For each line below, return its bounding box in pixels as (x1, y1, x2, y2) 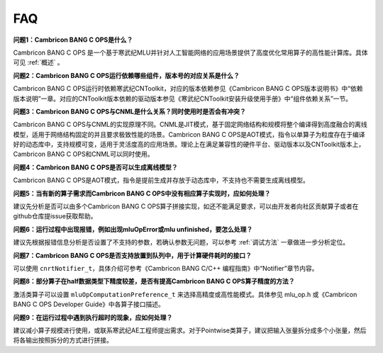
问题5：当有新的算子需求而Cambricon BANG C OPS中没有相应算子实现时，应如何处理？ (13, 189, 271, 198)
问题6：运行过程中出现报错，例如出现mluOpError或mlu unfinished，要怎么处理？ (13, 225, 253, 233)
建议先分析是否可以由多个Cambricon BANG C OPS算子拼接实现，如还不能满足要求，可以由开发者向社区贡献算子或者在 (13, 202, 359, 211)
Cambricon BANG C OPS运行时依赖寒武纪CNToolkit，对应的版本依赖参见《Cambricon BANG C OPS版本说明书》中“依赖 (13, 84, 363, 93)
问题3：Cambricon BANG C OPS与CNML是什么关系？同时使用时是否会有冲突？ (13, 107, 246, 116)
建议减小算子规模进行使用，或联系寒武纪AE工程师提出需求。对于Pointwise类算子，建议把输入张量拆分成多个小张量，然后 (13, 326, 367, 335)
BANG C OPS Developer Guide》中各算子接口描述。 (13, 300, 165, 308)
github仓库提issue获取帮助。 (13, 212, 97, 220)
